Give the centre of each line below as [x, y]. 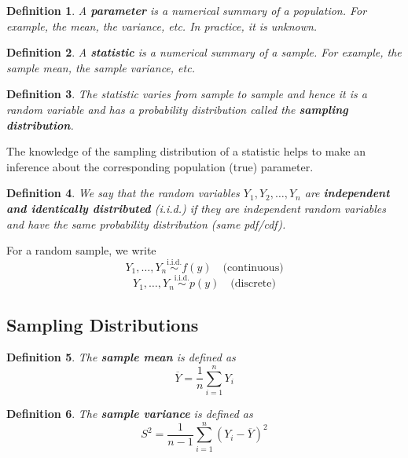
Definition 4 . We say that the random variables [123, 193]
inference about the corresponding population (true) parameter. [160, 166]
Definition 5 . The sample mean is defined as [121, 357]
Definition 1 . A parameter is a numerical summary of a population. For [187, 10]
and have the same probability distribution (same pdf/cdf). [146, 224]
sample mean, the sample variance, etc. [101, 67]
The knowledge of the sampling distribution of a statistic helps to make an [186, 151]
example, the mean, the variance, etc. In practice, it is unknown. [162, 26]
